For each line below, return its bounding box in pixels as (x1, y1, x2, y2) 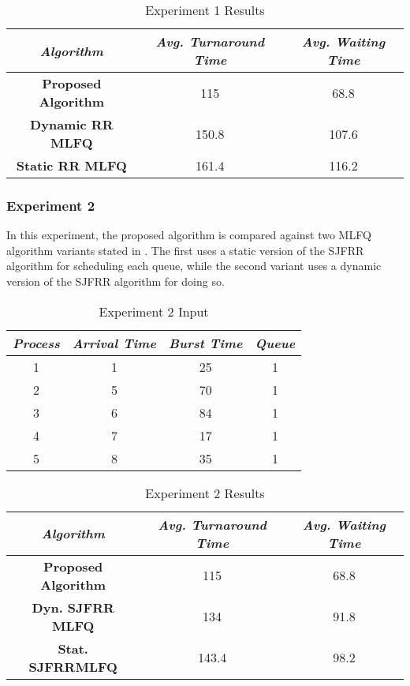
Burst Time (168, 333, 243, 352)
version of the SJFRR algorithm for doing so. (6, 273, 225, 289)
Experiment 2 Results (145, 483, 265, 502)
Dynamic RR (30, 115, 114, 133)
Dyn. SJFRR (32, 598, 114, 617)
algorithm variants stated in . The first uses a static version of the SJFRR (6, 242, 364, 258)
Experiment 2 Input (99, 302, 209, 321)
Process (13, 333, 60, 352)
